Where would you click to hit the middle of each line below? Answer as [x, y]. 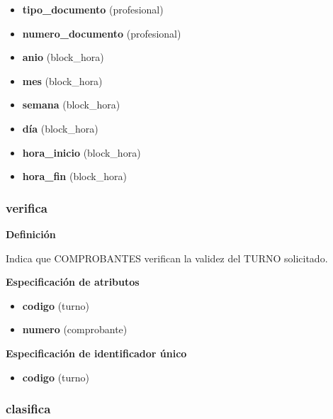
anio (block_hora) [63, 57]
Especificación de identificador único [96, 353]
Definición [31, 234]
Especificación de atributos [73, 282]
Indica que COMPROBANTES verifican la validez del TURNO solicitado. [167, 258]
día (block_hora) [60, 128]
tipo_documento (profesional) [93, 9]
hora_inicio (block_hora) [81, 152]
